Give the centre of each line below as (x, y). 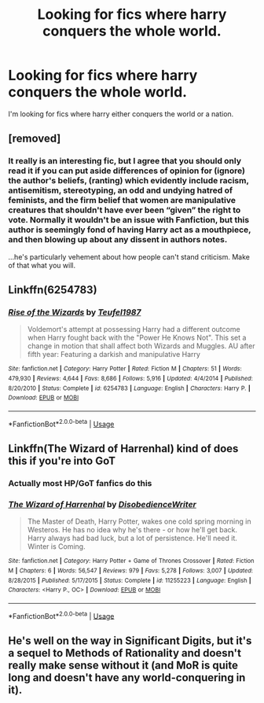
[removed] (35, 139)
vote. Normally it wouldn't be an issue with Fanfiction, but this (129, 220)
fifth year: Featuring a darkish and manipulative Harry (114, 355)
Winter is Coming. (56, 547)
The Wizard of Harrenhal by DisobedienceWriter (102, 504)
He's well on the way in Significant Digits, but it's (130, 640)
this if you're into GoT (62, 460)
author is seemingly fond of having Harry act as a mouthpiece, (130, 230)
